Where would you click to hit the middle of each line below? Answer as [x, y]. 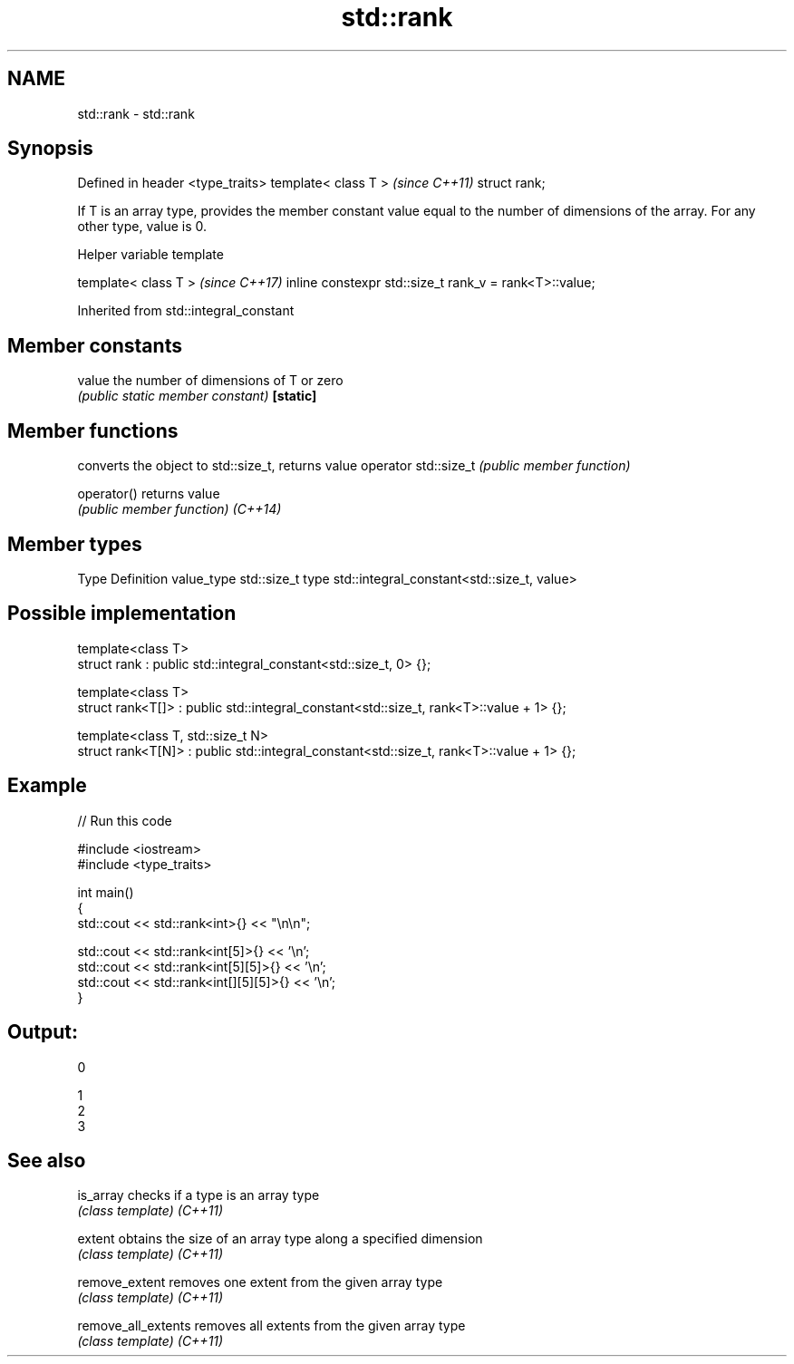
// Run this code [125, 820]
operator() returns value [149, 494]
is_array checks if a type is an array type [198, 1195]
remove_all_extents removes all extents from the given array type [271, 1326]
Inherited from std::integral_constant [186, 311]
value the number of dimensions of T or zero [210, 381]
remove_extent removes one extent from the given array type [260, 1282]
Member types [75, 544]
